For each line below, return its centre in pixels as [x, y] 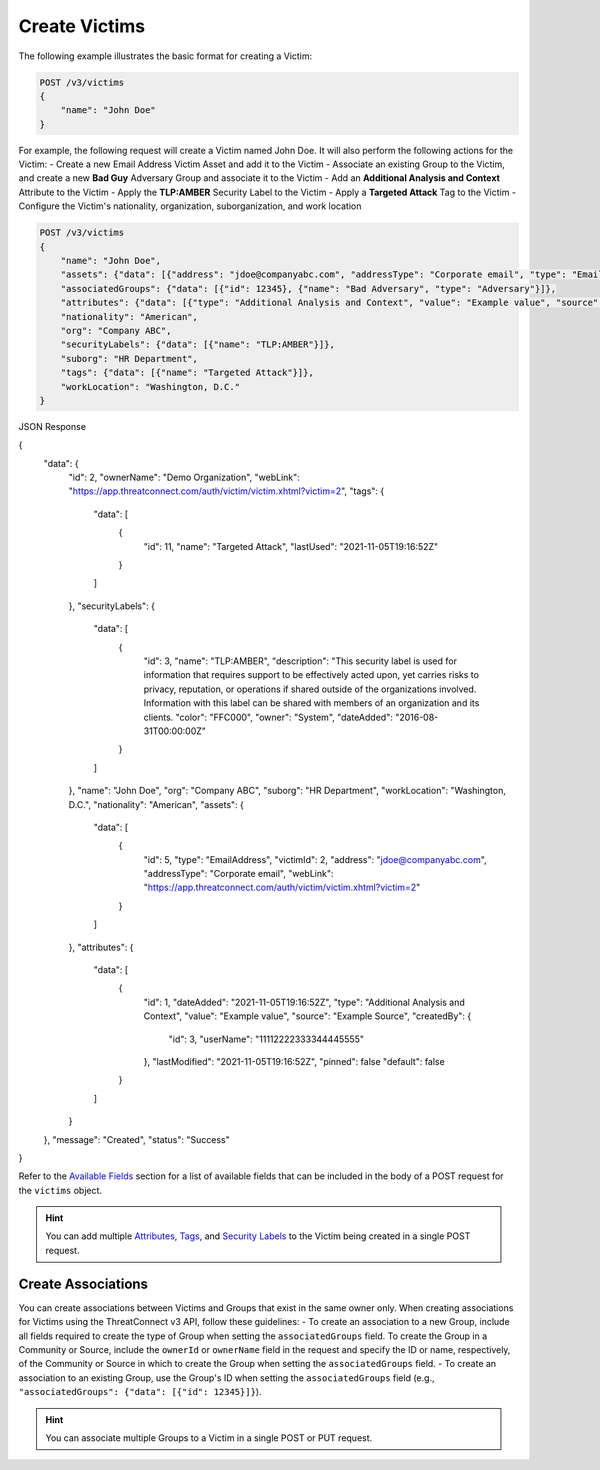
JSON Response [52, 426]
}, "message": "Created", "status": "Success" [136, 1139]
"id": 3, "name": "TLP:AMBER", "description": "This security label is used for [300, 661]
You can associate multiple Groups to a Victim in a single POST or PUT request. [209, 1437]
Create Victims [81, 26]
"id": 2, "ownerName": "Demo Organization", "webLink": [184, 477]
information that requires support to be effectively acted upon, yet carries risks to [311, 675]
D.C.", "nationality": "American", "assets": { [156, 804]
